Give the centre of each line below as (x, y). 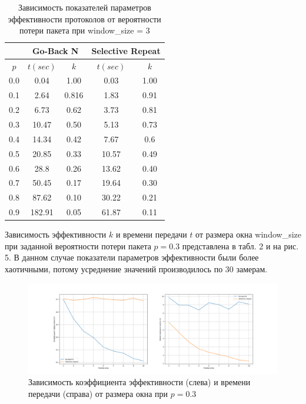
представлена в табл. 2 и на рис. (240, 246)
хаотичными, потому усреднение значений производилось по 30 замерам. (136, 268)
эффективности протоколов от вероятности (84, 19)
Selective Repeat (126, 50)
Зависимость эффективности (56, 234)
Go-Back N (55, 50)
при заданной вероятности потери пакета (78, 246)
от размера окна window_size (248, 234)
